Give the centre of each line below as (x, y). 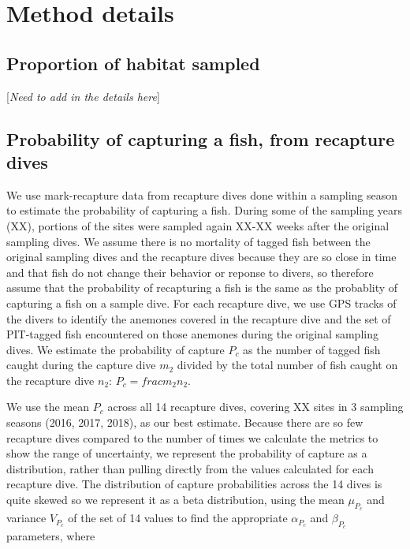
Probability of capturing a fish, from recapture (201, 138)
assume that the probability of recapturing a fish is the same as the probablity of (202, 288)
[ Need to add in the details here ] (83, 96)
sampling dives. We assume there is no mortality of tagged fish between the (188, 241)
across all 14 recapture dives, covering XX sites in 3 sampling (255, 407)
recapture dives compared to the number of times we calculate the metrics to (192, 437)
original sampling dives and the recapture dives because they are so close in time (201, 257)
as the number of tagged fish (312, 349)
